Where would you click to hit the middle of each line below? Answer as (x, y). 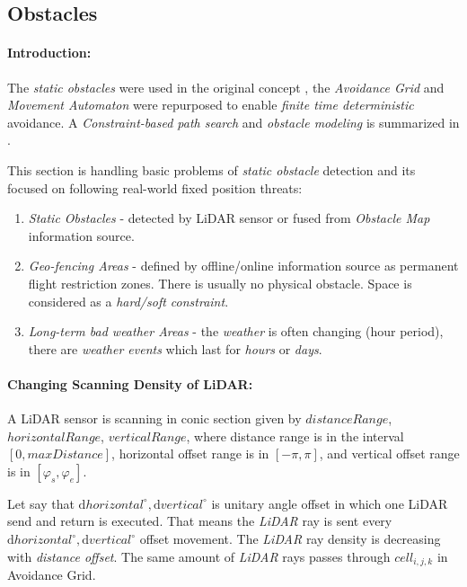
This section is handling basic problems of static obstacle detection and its (211, 169)
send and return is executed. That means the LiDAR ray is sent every (200, 521)
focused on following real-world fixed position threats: (155, 187)
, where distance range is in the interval (295, 436)
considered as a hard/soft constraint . (128, 301)
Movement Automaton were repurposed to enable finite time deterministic (211, 105)
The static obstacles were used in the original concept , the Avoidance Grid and (226, 87)
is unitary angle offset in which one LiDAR (330, 503)
